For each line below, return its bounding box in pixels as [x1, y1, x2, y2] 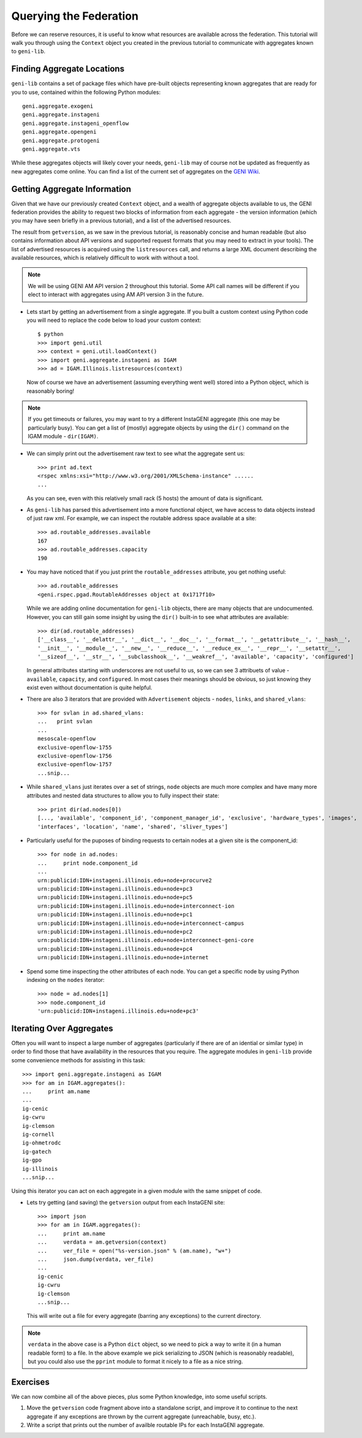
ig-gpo [22, 1157, 42, 1164]
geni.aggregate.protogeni [22, 137, 100, 144]
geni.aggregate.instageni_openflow [22, 120, 129, 127]
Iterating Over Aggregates [11, 1023, 113, 1033]
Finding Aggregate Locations [11, 64, 125, 74]
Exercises [11, 1377, 50, 1387]
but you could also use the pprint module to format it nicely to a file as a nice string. [28, 1358, 243, 1365]
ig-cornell [22, 1131, 55, 1138]
